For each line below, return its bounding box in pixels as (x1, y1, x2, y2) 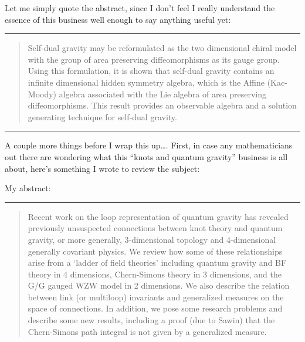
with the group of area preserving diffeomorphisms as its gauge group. (28, 53, 280, 65)
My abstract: (5, 182, 51, 194)
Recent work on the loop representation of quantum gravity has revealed (28, 210, 289, 222)
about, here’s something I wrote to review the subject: (5, 162, 200, 174)
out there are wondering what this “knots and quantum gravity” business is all (5, 150, 288, 162)
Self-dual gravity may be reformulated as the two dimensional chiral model (28, 42, 297, 54)
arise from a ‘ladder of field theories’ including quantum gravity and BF (28, 256, 287, 269)
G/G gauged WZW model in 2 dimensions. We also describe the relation (28, 279, 290, 292)
